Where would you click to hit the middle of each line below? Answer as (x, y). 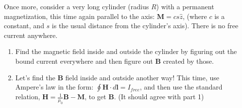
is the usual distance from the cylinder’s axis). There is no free (145, 26)
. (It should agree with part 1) (159, 97)
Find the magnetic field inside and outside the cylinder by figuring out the (126, 51)
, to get (95, 97)
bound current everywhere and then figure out (84, 61)
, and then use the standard (181, 87)
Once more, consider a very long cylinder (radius (77, 6)
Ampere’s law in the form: (54, 87)
